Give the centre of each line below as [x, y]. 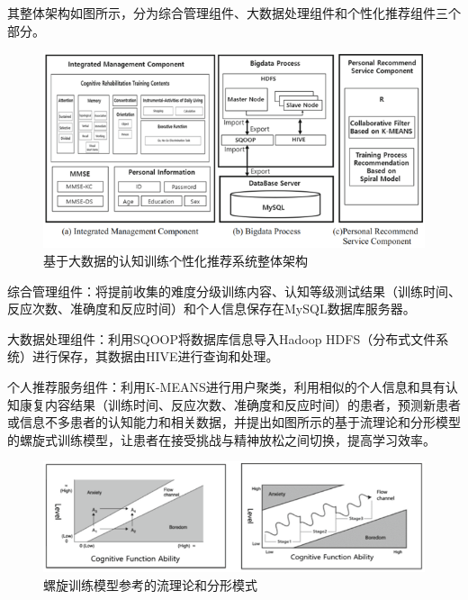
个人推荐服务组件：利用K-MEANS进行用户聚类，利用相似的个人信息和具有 [226, 387]
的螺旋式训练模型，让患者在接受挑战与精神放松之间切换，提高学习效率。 [221, 439]
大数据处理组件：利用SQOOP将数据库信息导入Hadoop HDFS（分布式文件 [222, 338]
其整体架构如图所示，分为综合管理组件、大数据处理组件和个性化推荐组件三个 [234, 13]
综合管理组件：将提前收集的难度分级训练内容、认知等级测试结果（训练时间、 [234, 291]
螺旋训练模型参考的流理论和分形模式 [150, 585]
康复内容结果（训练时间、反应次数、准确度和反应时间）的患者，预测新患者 [240, 404]
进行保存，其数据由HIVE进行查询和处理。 [155, 356]
